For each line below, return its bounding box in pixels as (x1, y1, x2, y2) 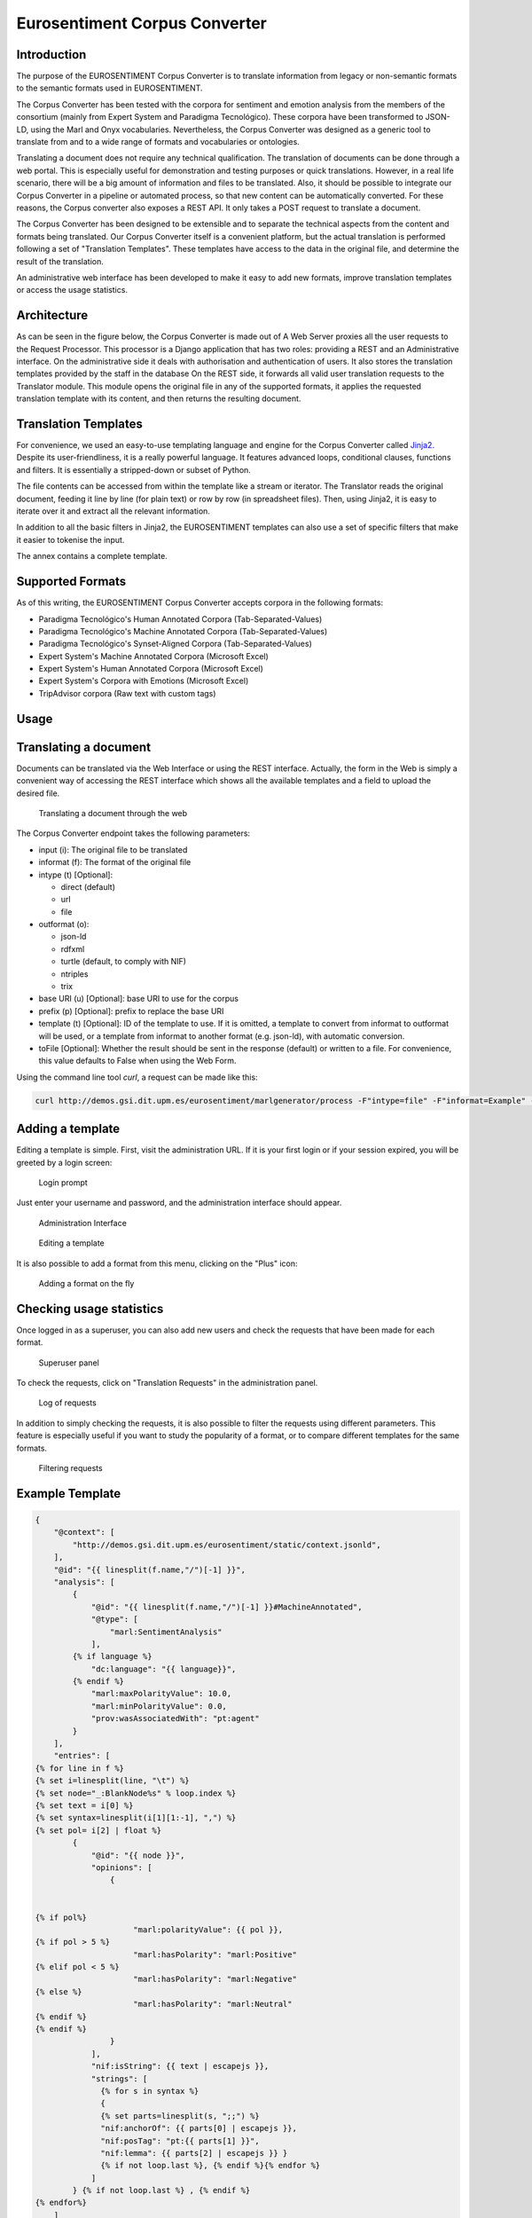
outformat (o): (38, 919, 90, 930)
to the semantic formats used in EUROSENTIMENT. (16, 83, 203, 93)
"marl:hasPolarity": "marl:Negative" (133, 1974, 297, 1985)
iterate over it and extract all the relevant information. (16, 506, 210, 516)
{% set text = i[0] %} (35, 1800, 134, 1810)
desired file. (16, 788, 60, 798)
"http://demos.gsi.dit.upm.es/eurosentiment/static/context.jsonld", (72, 1539, 381, 1550)
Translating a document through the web (38, 807, 188, 818)
